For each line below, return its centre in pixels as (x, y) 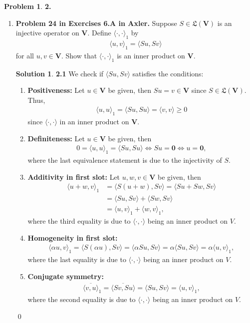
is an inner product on (151, 55)
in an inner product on (94, 122)
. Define (99, 33)
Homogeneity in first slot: (73, 237)
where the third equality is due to (79, 221)
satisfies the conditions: (168, 73)
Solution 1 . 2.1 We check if (60, 73)
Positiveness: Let (56, 90)
